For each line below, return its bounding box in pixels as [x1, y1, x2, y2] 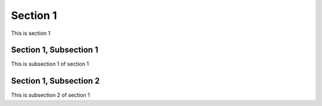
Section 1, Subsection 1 [11, 45, 98, 55]
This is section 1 [11, 30, 51, 37]
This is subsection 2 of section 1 [11, 92, 90, 99]
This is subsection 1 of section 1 [11, 60, 89, 68]
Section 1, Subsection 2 [11, 76, 100, 86]
